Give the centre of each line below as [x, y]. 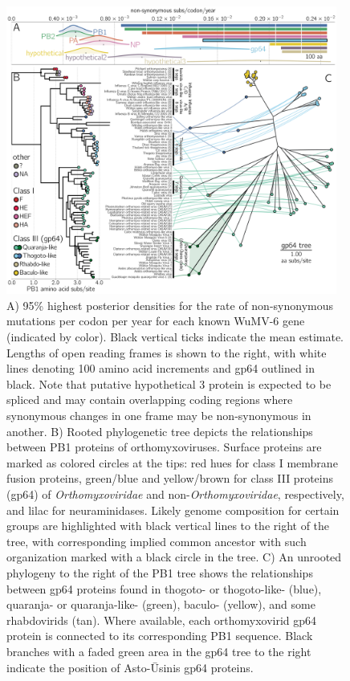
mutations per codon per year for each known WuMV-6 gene [156, 321]
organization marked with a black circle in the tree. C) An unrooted [174, 557]
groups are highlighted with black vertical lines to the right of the [168, 526]
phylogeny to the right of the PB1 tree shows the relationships [160, 572]
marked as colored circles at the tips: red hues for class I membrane [172, 462]
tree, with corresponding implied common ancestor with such [157, 541]
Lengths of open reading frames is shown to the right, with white [167, 352]
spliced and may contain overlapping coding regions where [150, 400]
